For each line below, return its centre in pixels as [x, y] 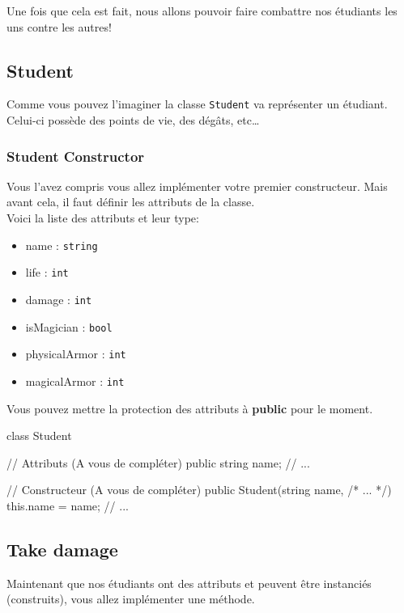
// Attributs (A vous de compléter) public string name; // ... [158, 462]
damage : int [59, 299]
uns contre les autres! [59, 26]
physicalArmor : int [76, 354]
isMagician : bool [69, 326]
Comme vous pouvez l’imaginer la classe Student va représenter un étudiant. [197, 104]
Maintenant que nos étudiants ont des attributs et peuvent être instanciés [189, 583]
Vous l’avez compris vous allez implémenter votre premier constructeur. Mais [197, 186]
